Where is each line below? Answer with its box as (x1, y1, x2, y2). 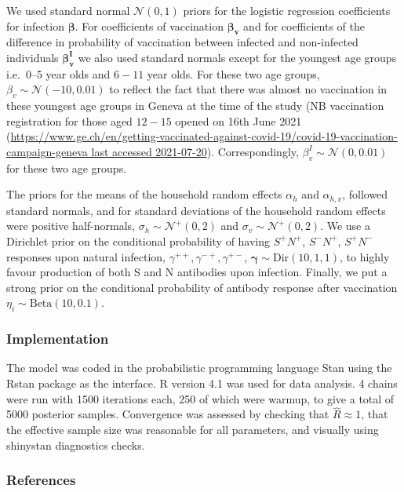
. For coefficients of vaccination (75, 17, 224, 34)
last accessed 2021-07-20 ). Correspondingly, (91, 143, 299, 159)
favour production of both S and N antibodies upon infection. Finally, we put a (6, 264, 388, 280)
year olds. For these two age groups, (147, 65, 320, 82)
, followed (342, 186, 388, 202)
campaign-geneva (6, 143, 88, 159)
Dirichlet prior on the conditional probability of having (6, 232, 271, 249)
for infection (6, 17, 64, 34)
